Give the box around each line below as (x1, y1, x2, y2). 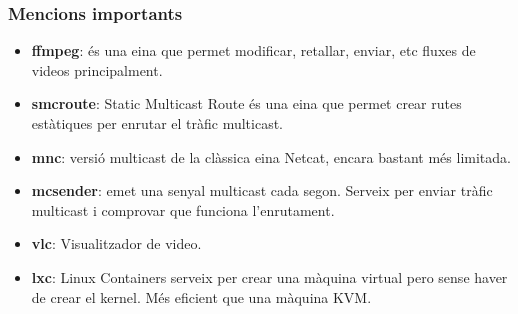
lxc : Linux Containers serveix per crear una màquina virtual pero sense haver (31, 266, 508, 287)
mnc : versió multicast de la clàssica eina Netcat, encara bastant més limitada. (31, 146, 511, 167)
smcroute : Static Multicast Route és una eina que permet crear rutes (31, 93, 462, 114)
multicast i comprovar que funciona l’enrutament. (31, 199, 335, 220)
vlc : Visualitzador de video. (31, 233, 202, 254)
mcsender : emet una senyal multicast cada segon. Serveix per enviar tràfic (31, 180, 493, 201)
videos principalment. (31, 59, 163, 80)
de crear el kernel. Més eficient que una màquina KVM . (31, 286, 372, 307)
